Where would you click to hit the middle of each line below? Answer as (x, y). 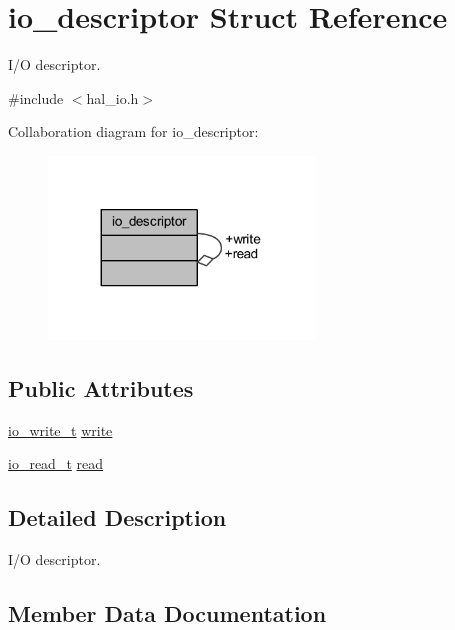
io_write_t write (60, 429)
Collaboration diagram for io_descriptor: (133, 131)
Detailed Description (117, 517)
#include (36, 97)
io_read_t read (55, 463)
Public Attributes (101, 388)
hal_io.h (112, 97)
